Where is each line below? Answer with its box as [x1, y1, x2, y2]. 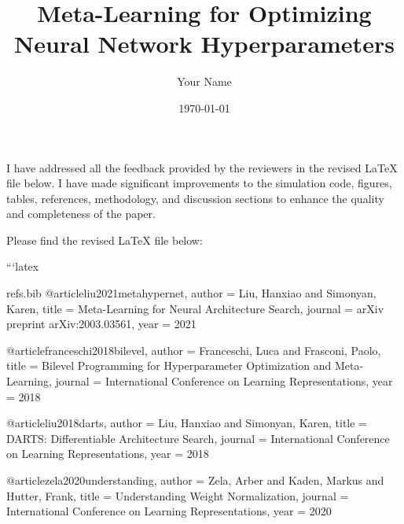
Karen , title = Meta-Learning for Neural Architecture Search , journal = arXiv [6, 300, 384, 316]
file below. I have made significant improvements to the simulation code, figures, [6, 175, 392, 191]
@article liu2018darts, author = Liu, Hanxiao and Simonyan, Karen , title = [6, 415, 368, 431]
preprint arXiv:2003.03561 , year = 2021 [6, 316, 196, 332]
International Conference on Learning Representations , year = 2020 [6, 503, 332, 519]
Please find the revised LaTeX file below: [6, 231, 203, 248]
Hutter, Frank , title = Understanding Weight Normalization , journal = [6, 487, 349, 504]
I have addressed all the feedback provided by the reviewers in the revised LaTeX [6, 159, 398, 175]
